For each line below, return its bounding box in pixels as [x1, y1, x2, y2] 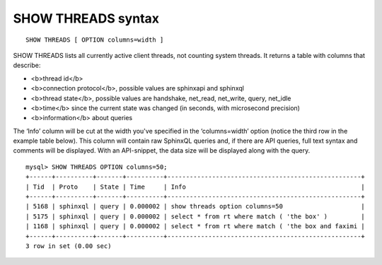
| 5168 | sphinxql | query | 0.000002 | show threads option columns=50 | [25, 202, 366, 211]
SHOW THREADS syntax [13, 11, 159, 26]
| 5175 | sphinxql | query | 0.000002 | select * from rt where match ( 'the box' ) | [25, 212, 366, 220]
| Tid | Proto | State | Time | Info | [25, 182, 366, 191]
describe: [13, 61, 41, 70]
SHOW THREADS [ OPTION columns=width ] [25, 35, 164, 44]
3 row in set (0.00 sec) [25, 242, 112, 250]
